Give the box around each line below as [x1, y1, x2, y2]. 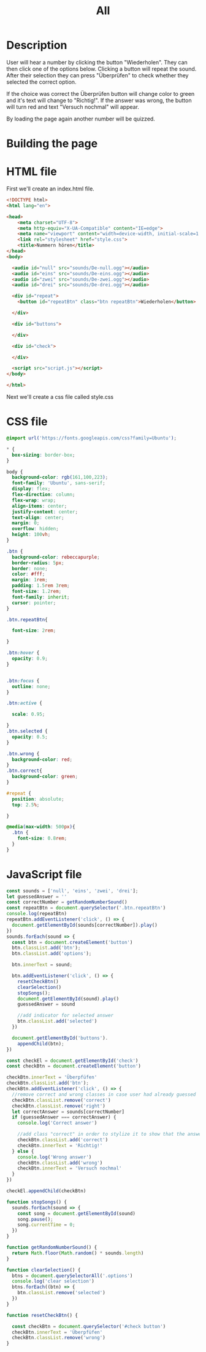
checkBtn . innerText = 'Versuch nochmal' [17, 1165, 122, 1171]
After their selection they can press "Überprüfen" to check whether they [6, 71, 189, 79]
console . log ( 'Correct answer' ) [17, 1120, 97, 1126]
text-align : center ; [12, 514, 64, 521]
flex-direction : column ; [12, 492, 75, 498]
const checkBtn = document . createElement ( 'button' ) [6, 1063, 141, 1069]
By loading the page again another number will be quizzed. [6, 115, 155, 122]
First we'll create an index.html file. [6, 185, 95, 192]
